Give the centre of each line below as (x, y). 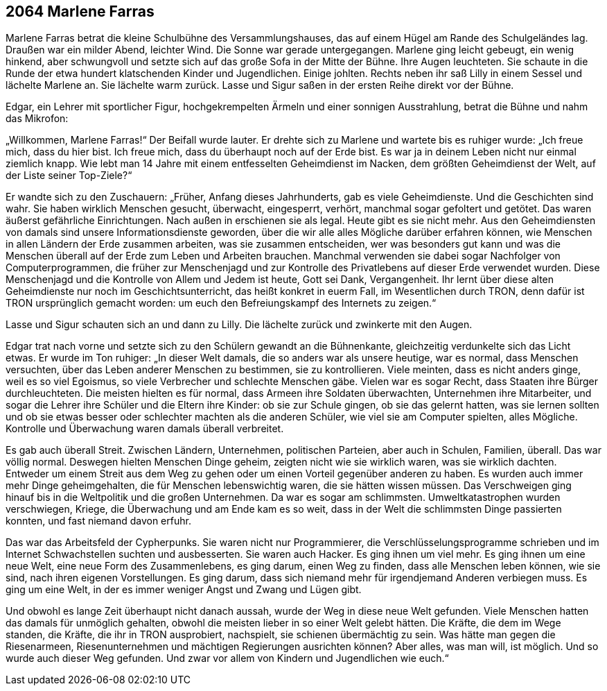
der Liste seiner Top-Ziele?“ (69, 176)
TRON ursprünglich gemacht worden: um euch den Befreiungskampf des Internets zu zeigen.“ (221, 303)
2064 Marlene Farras (80, 11)
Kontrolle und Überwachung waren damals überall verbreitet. (145, 429)
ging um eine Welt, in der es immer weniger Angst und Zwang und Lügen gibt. (184, 590)
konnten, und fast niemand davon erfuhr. (98, 521)
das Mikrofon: (37, 119)
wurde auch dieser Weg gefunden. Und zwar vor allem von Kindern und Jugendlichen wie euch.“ (227, 658)
